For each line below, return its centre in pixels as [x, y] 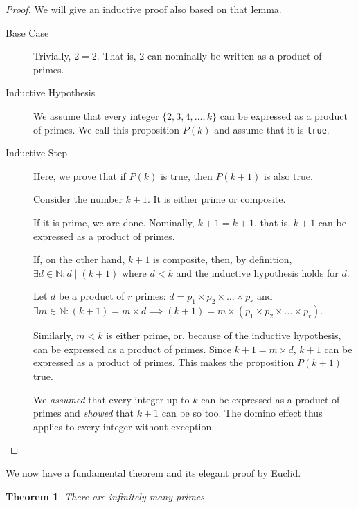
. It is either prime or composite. [216, 199]
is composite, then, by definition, [223, 259]
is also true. [288, 175]
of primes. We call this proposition [107, 129]
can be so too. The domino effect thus [242, 413]
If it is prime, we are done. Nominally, [114, 222]
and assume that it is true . [272, 129]
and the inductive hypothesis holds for [257, 272]
